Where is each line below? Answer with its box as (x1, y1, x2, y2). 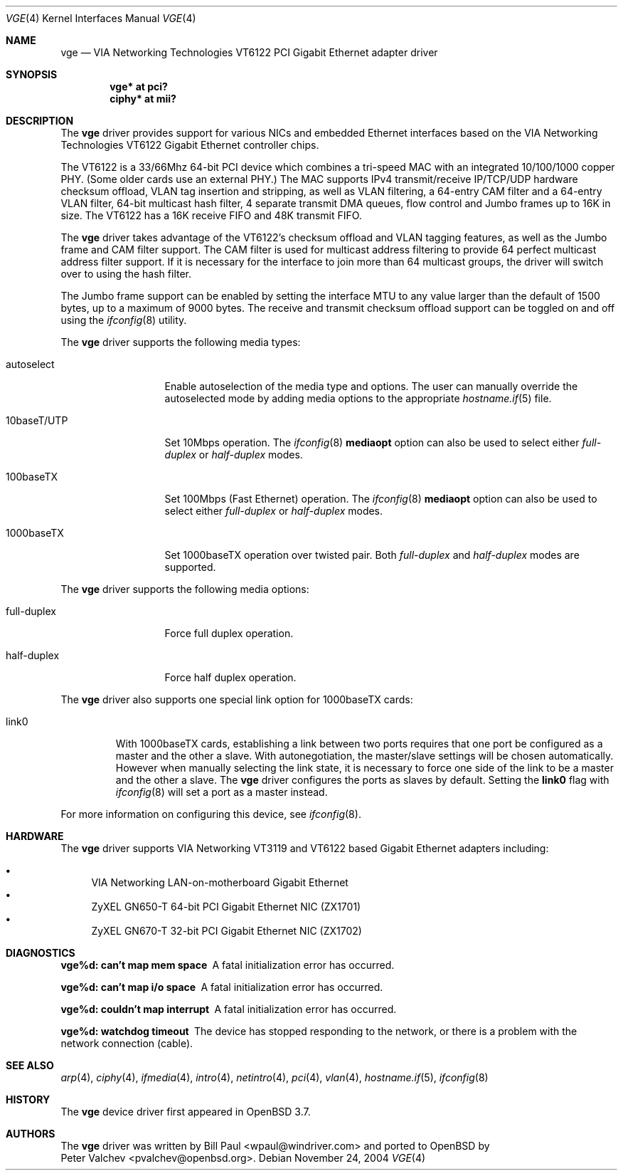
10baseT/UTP (6, 414, 68, 426)
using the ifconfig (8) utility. (60, 314, 187, 326)
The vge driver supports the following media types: (60, 336, 301, 348)
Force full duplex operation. (164, 627, 294, 639)
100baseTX (6, 471, 58, 483)
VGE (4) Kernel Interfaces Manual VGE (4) (6, 12, 196, 24)
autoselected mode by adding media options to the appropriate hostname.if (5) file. (164, 392, 552, 404)
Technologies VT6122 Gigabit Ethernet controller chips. (60, 139, 319, 151)
